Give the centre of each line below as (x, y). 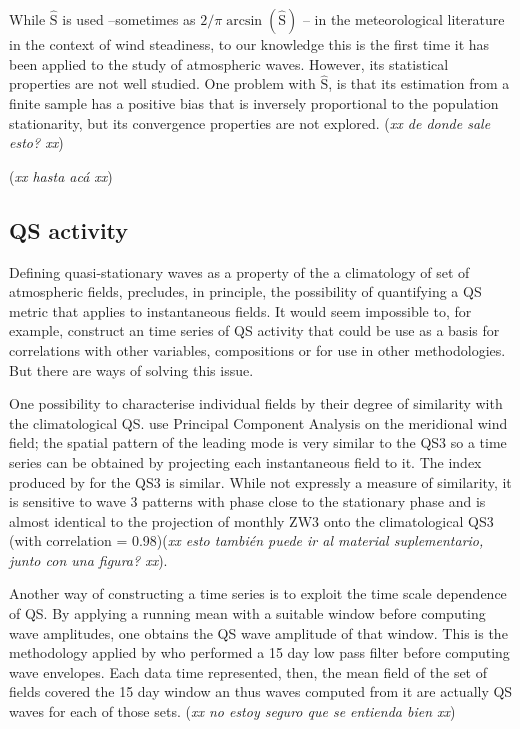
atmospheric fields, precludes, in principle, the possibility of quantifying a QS (245, 291)
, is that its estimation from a (419, 83)
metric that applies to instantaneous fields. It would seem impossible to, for (240, 310)
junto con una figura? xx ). (88, 559)
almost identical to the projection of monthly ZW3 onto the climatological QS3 (251, 520)
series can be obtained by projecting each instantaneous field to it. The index (245, 461)
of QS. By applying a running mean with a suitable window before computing (247, 613)
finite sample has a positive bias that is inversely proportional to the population (254, 103)
